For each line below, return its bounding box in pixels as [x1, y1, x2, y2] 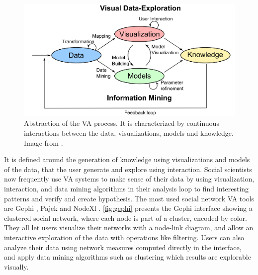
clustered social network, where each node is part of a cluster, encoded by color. [4, 212, 247, 223]
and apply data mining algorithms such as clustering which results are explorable [4, 252, 251, 262]
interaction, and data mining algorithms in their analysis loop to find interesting [4, 183, 249, 194]
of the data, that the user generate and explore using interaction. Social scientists [4, 164, 252, 174]
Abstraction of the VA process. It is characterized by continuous [24, 118, 219, 128]
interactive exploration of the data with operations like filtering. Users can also [4, 232, 245, 242]
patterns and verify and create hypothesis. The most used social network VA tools [4, 193, 255, 203]
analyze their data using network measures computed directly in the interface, [4, 242, 242, 252]
